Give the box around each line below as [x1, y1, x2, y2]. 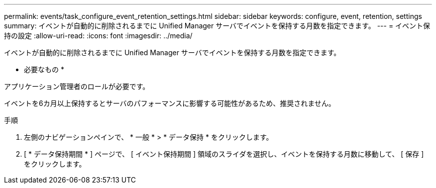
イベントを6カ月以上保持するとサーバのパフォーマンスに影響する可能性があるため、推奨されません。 [4, 99, 335, 107]
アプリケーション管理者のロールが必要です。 [4, 82, 150, 91]
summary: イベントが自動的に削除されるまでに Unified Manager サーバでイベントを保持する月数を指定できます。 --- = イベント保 [4, 21, 431, 30]
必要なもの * [24, 65, 64, 74]
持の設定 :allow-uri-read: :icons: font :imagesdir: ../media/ [4, 31, 193, 40]
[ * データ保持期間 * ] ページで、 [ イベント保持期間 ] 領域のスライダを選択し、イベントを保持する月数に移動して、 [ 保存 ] [24, 150, 424, 158]
